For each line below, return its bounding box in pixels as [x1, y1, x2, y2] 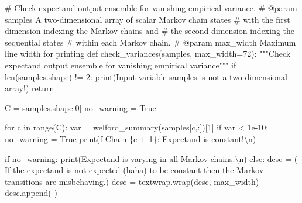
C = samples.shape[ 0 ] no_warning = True [5, 101, 156, 113]
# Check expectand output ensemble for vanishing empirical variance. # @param [5, 2, 297, 13]
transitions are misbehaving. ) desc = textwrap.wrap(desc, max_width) [5, 175, 259, 187]
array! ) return [5, 82, 54, 94]
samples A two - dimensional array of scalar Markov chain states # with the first [5, 13, 290, 25]
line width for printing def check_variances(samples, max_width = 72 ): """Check [5, 47, 291, 60]
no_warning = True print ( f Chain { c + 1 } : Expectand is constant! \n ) [5, 132, 256, 144]
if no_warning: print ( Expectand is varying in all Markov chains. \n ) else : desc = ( [5, 152, 298, 164]
